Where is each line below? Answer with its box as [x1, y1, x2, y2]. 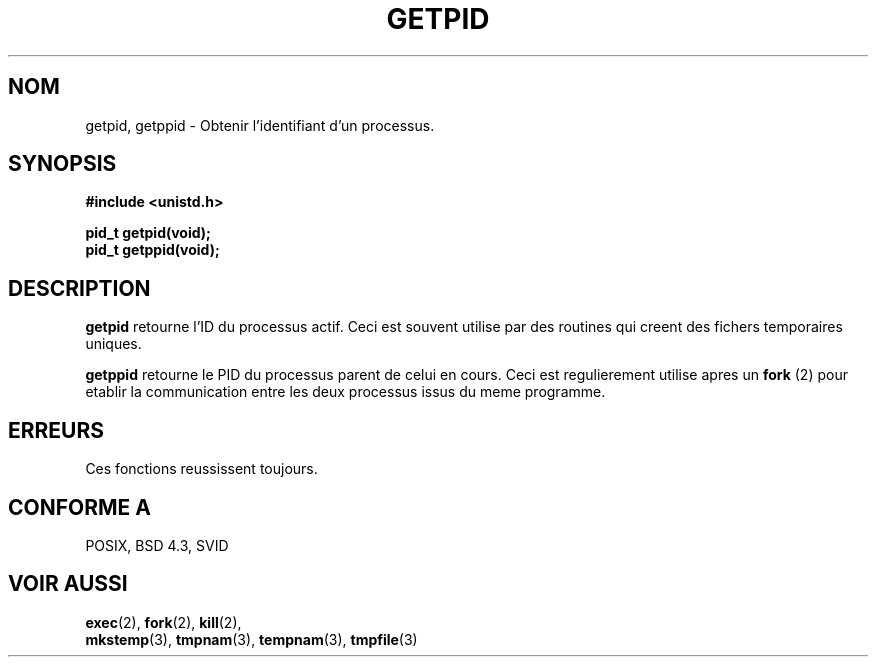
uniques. [85, 335, 142, 353]
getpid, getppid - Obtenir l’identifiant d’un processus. [85, 116, 435, 134]
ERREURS [8, 417, 105, 443]
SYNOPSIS [8, 151, 117, 177]
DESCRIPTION [8, 275, 151, 301]
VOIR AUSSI [8, 571, 128, 597]
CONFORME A [8, 494, 151, 520]
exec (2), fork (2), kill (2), [85, 613, 242, 631]
